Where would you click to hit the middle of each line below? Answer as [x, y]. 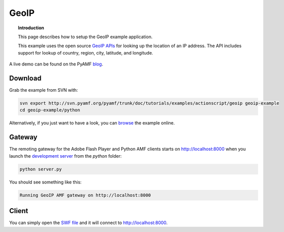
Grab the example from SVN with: [44, 90]
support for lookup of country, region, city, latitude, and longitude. [86, 53]
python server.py [41, 169]
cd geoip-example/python [50, 110]
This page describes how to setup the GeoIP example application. [85, 37]
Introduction [31, 28]
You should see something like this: [46, 182]
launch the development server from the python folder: [65, 156]
